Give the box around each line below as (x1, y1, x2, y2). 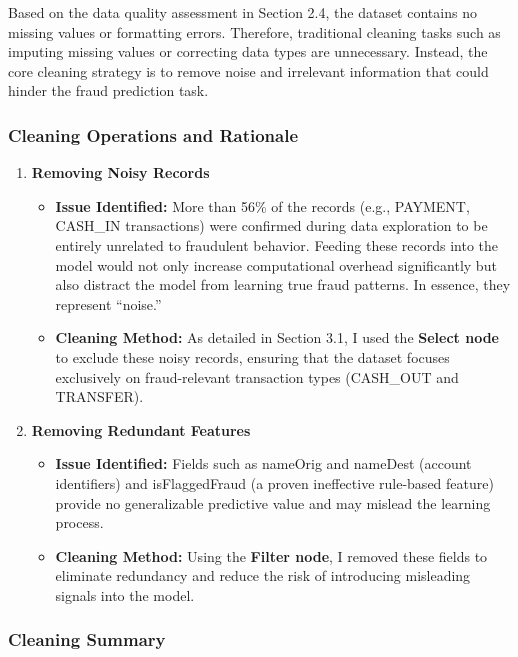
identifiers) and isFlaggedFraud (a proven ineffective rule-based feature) (55, 472, 494, 493)
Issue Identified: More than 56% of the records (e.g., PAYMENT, (55, 195, 470, 216)
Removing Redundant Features (31, 419, 251, 440)
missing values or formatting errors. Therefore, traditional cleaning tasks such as (8, 21, 501, 42)
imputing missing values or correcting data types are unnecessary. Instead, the (8, 41, 488, 62)
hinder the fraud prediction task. (8, 80, 209, 101)
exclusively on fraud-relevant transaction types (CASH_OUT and (55, 366, 459, 387)
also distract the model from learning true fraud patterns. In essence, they (55, 274, 511, 295)
